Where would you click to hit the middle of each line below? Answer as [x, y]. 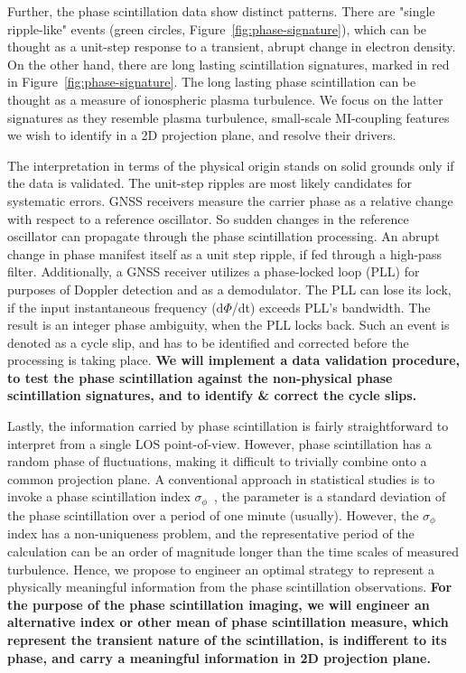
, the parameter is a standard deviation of [330, 496]
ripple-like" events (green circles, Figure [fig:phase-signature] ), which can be [217, 28]
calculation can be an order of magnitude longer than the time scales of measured [233, 551]
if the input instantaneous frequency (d [116, 307]
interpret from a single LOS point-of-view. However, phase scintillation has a [219, 443]
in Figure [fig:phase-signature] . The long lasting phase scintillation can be [212, 82]
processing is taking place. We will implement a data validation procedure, [233, 360]
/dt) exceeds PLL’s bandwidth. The [331, 307]
